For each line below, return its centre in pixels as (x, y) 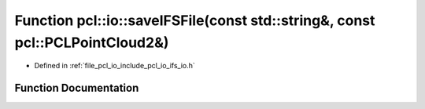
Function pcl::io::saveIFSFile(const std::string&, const (195, 20)
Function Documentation (77, 88)
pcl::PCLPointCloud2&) (92, 42)
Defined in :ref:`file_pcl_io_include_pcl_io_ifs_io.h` (115, 66)
